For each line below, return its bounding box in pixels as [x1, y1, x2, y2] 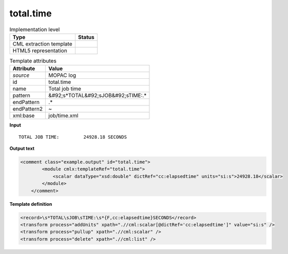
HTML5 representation [12, 47, 68, 54]
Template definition [9, 201, 52, 207]
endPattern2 [12, 105, 43, 113]
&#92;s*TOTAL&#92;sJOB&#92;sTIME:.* [48, 92, 147, 99]
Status [78, 33, 94, 40]
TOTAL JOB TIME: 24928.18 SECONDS [18, 134, 127, 140]
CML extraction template [12, 40, 72, 47]
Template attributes [9, 57, 56, 65]
